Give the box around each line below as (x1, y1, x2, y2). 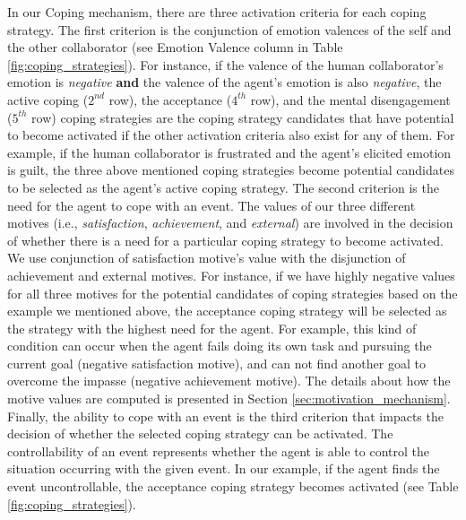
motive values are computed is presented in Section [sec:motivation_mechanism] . (7, 389, 451, 408)
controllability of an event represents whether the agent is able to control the (7, 441, 429, 460)
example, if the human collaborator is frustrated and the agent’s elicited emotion (7, 143, 452, 161)
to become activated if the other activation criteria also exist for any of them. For (7, 126, 455, 144)
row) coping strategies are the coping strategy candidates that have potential (31, 108, 454, 126)
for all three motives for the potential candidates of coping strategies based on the (7, 283, 458, 302)
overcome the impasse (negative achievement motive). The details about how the (7, 371, 451, 390)
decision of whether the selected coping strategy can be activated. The (7, 424, 393, 443)
